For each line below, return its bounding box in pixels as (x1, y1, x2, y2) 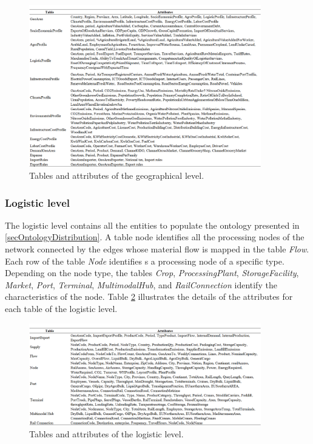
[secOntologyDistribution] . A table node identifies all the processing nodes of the (5, 231, 305, 243)
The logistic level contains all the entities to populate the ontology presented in (5, 218, 300, 231)
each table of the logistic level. (5, 302, 118, 314)
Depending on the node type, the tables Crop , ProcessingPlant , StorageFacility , (5, 266, 299, 279)
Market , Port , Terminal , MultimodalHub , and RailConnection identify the (5, 278, 277, 291)
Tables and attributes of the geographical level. (29, 169, 204, 182)
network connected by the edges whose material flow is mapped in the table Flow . (5, 243, 309, 255)
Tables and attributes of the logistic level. (29, 427, 184, 440)
